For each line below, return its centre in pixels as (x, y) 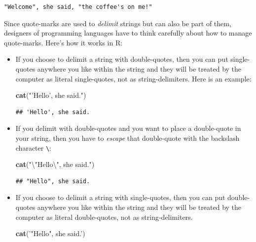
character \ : (33, 147)
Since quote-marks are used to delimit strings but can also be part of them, (118, 23)
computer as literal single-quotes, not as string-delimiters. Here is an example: (133, 78)
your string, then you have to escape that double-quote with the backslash (128, 138)
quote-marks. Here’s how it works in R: (63, 42)
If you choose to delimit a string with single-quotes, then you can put (120, 197)
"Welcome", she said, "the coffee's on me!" (78, 7)
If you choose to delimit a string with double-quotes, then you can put (122, 59)
